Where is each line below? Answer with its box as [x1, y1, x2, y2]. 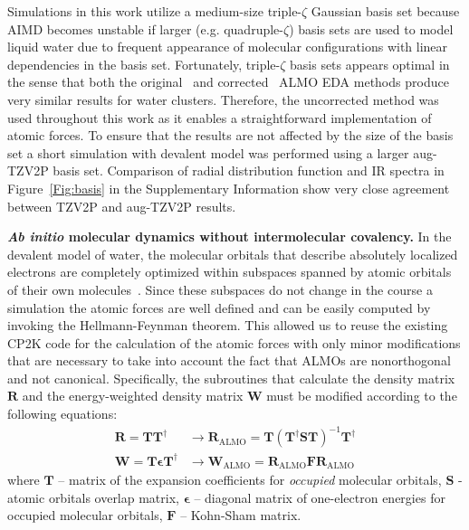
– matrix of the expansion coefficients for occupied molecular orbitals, [58, 470, 442, 489]
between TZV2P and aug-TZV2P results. [7, 196, 236, 215]
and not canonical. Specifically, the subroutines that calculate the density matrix [7, 368, 455, 387]
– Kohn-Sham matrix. [180, 506, 301, 525]
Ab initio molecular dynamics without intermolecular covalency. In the [7, 227, 452, 246]
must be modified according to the [266, 386, 457, 405]
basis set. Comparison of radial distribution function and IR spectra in [53, 161, 445, 180]
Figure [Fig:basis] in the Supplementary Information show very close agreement [7, 178, 450, 197]
